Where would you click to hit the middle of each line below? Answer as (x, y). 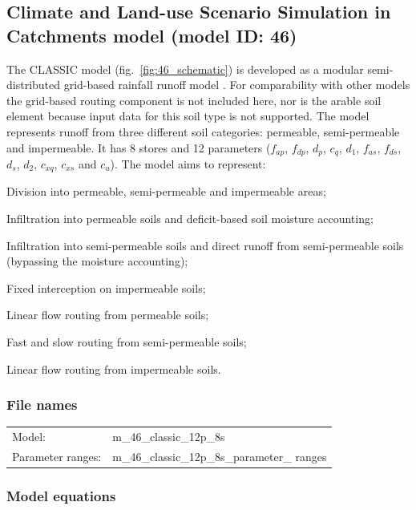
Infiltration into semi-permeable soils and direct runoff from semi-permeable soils (205, 245)
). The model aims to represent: (188, 164)
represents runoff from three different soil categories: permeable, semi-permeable (203, 131)
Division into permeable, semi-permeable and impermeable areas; (166, 191)
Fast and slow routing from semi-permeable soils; (127, 342)
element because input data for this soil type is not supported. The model (188, 116)
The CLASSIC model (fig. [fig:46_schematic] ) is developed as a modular (185, 69)
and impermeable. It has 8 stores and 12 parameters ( (139, 147)
